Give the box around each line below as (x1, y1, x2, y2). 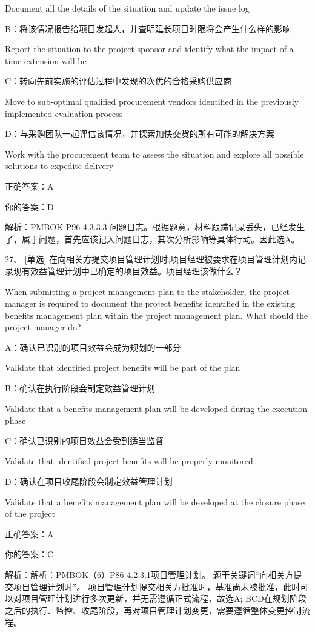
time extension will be (5, 54, 87, 67)
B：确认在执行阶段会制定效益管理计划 (5, 382, 155, 394)
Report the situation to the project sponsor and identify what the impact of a (5, 42, 294, 55)
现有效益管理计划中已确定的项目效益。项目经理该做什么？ (13, 264, 242, 277)
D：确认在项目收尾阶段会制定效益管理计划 (5, 475, 173, 488)
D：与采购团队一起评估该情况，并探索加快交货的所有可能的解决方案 (5, 127, 274, 140)
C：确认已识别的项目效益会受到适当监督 (5, 434, 164, 447)
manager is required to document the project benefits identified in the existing (5, 297, 296, 310)
